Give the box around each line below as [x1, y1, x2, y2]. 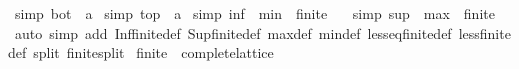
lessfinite [458, 22, 511, 43]
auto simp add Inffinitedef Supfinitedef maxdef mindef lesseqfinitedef [14, 22, 452, 43]
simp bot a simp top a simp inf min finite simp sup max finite [14, 3, 495, 23]
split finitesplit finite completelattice [33, 42, 274, 63]
